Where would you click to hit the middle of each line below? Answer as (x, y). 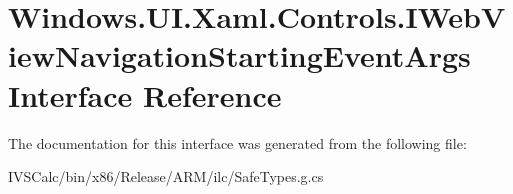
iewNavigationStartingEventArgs (239, 55)
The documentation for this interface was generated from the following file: (237, 142)
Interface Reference (145, 94)
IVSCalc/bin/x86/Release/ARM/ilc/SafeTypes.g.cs (166, 176)
